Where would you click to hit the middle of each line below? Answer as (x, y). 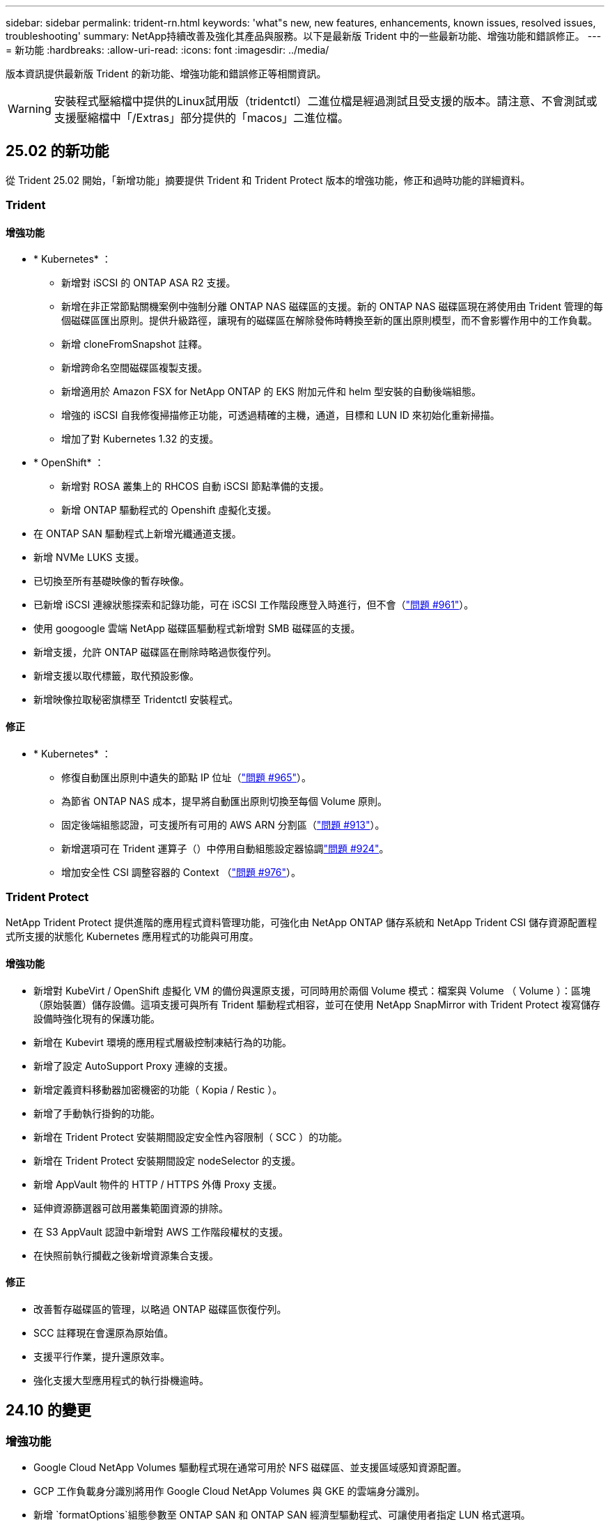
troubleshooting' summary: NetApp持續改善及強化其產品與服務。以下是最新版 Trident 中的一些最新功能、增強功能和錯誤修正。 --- (304, 36)
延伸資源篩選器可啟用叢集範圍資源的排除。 (131, 1208)
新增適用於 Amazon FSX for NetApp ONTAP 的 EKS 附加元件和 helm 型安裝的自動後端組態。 (272, 392)
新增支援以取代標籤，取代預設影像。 (116, 676)
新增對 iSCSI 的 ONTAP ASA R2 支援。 (149, 283)
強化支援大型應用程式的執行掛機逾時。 (121, 1380)
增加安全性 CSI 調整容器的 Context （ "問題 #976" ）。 (181, 872)
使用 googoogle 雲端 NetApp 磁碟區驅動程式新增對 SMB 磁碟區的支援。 (197, 629)
